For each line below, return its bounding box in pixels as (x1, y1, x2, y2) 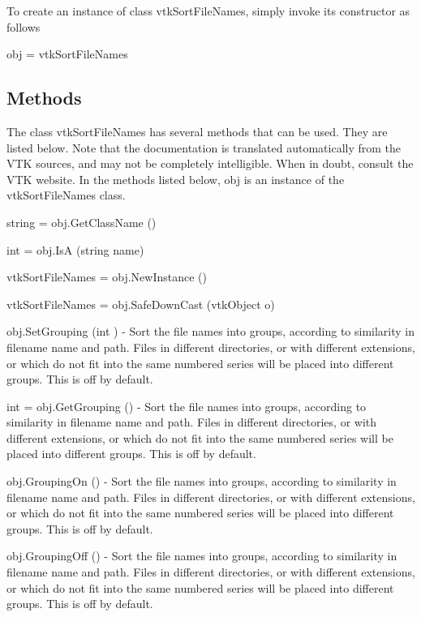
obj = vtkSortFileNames (6, 45, 128, 62)
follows (6, 18, 41, 35)
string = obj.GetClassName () (6, 213, 157, 230)
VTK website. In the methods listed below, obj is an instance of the (6, 170, 345, 187)
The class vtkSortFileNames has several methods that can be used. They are (6, 122, 388, 139)
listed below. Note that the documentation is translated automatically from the (6, 139, 402, 156)
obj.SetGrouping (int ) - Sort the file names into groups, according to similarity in (6, 323, 415, 340)
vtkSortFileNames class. (6, 186, 126, 204)
